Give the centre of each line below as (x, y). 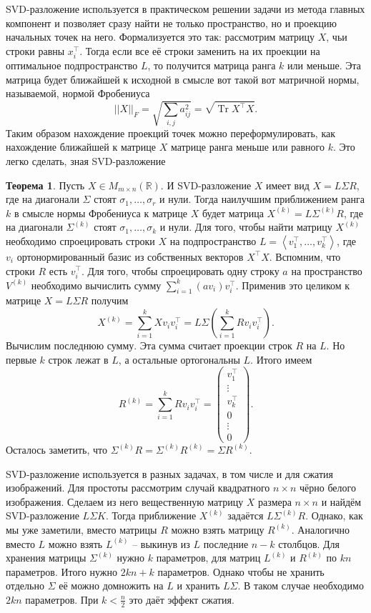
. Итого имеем (281, 359)
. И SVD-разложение (206, 185)
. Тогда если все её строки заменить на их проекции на (200, 50)
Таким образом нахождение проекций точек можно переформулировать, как (171, 133)
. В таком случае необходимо (301, 585)
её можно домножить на (111, 585)
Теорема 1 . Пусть (45, 185)
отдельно (25, 585)
